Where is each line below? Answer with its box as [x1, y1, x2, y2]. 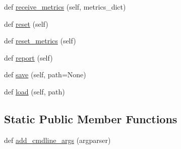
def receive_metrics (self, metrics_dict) [4, 2, 126, 12]
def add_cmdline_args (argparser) [4, 134, 111, 145]
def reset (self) [4, 18, 48, 29]
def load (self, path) [4, 86, 65, 96]
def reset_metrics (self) [4, 35, 76, 46]
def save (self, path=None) [4, 69, 86, 80]
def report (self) [4, 52, 53, 63]
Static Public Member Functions [4, 111, 177, 126]
